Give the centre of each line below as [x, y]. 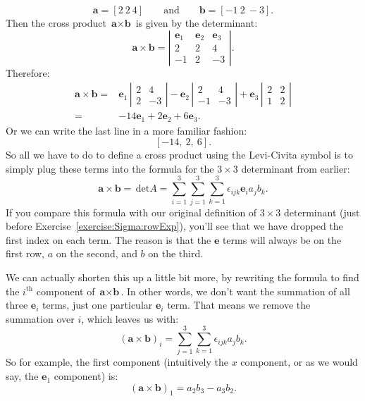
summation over [40, 318]
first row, [25, 253]
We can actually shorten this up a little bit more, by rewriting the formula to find [182, 277]
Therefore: [28, 72]
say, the [22, 376]
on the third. [176, 253]
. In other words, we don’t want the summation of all [235, 291]
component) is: [86, 376]
